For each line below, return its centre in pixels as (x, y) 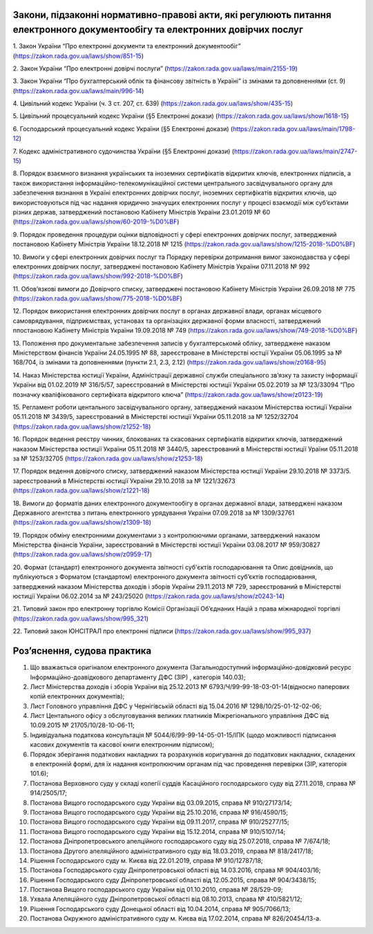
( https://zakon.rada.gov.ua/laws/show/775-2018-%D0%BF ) (97, 299)
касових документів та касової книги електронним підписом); (122, 745)
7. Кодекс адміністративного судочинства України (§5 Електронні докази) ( (124, 151)
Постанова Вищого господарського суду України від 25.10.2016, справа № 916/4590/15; (159, 812)
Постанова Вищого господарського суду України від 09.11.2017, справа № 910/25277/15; (160, 822)
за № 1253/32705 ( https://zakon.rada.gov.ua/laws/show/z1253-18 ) (108, 458)
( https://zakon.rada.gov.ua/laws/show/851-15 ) (78, 56)
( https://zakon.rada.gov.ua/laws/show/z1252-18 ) (82, 426)
